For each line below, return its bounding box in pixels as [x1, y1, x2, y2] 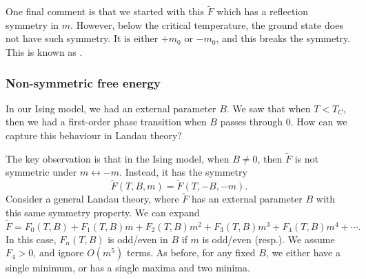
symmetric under [6, 165, 77, 179]
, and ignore [33, 245, 84, 260]
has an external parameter [192, 192, 303, 206]
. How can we [290, 114, 347, 129]
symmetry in [6, 17, 59, 32]
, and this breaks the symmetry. [216, 31, 351, 45]
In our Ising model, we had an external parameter [6, 101, 216, 115]
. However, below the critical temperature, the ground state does [70, 17, 343, 32]
